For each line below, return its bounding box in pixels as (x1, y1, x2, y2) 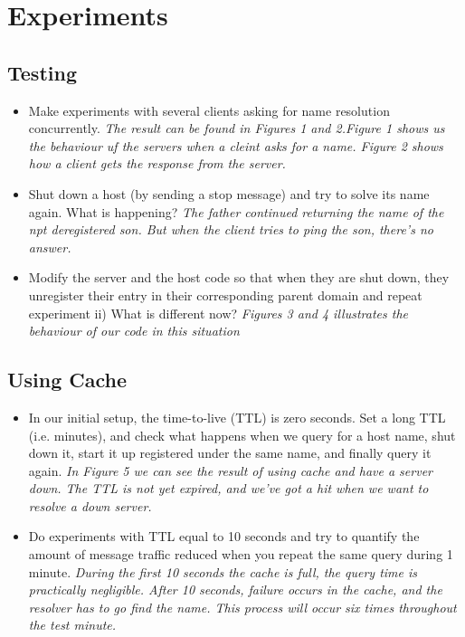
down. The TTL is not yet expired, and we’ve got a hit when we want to (28, 479, 429, 498)
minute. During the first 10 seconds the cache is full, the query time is (28, 562, 418, 581)
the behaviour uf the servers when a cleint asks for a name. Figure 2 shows (28, 136, 443, 155)
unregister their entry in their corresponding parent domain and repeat (28, 285, 422, 304)
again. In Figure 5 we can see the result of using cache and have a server (28, 461, 432, 480)
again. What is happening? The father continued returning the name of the (28, 202, 444, 221)
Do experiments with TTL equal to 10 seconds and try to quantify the (28, 527, 420, 546)
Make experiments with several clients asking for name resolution (28, 100, 390, 119)
